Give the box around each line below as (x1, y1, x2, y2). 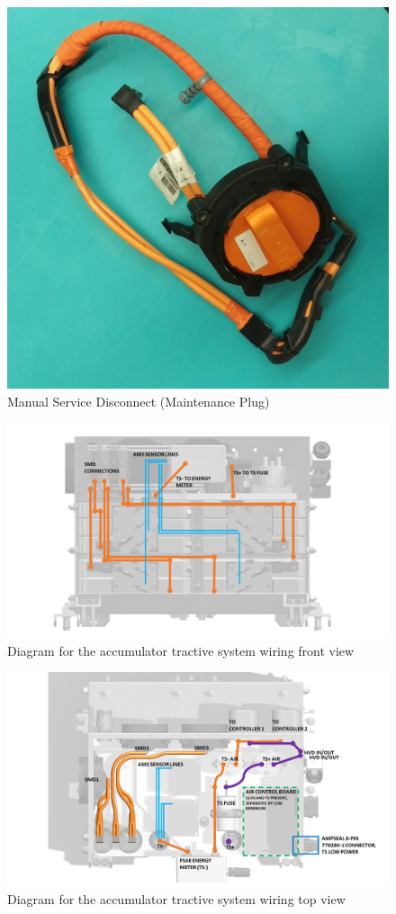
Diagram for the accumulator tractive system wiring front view (7, 641, 355, 659)
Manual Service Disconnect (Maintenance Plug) (7, 392, 270, 410)
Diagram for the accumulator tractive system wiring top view (7, 890, 346, 909)
